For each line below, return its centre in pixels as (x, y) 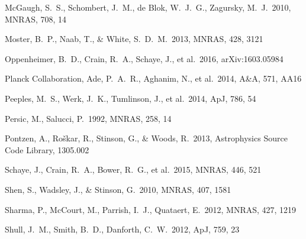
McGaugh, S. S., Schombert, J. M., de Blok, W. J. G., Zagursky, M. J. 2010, (148, 7)
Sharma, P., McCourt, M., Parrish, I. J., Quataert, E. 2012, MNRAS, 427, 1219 (151, 209)
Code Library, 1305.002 (47, 149)
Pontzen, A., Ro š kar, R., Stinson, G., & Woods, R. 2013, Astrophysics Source (146, 138)
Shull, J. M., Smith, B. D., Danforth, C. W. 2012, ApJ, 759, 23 (122, 229)
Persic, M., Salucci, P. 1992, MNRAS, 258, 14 (88, 118)
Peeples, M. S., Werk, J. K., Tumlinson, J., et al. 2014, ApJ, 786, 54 (131, 98)
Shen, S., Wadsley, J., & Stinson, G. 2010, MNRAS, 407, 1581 (118, 189)
